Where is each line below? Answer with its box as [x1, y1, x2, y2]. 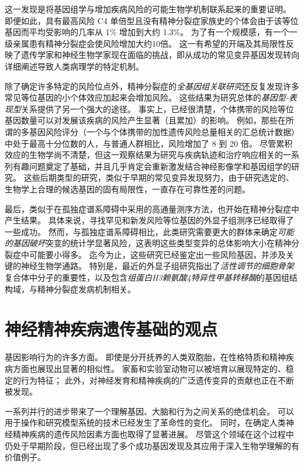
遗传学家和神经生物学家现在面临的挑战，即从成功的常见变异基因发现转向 [20, 49, 299, 61]
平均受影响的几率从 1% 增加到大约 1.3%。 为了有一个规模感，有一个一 [29, 26, 298, 38]
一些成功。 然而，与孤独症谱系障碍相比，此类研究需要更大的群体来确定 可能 [5, 225, 294, 237]
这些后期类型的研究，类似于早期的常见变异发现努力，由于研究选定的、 [23, 171, 294, 184]
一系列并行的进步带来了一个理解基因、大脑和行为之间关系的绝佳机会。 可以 [5, 405, 294, 417]
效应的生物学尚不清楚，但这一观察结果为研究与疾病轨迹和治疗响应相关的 [5, 149, 283, 161]
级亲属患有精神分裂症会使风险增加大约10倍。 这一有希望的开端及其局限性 [5, 37, 286, 49]
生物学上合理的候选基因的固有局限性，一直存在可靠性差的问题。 [5, 182, 250, 195]
